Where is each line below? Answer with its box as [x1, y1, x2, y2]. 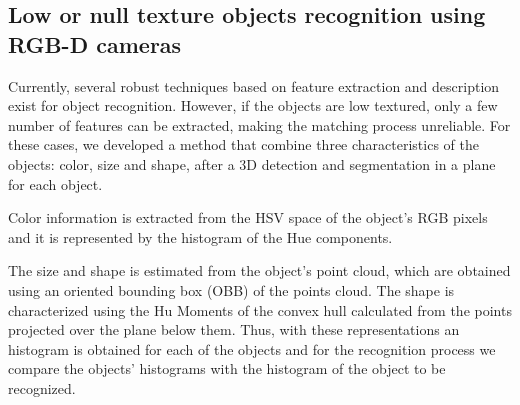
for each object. [8, 173, 103, 194]
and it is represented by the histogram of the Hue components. [8, 226, 393, 247]
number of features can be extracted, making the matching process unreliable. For [8, 114, 511, 135]
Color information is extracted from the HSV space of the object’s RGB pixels [8, 207, 488, 228]
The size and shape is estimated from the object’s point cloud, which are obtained [8, 260, 511, 281]
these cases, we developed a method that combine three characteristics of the [8, 134, 479, 155]
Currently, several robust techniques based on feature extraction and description [8, 75, 500, 96]
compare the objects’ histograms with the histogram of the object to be [8, 358, 446, 379]
